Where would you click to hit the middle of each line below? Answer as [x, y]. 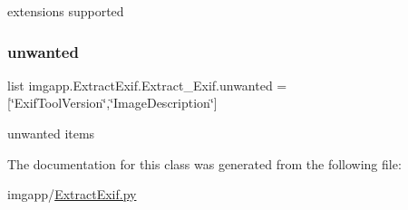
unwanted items [51, 133]
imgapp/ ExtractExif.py [72, 194]
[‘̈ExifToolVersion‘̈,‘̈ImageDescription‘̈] [112, 103]
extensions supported [66, 11]
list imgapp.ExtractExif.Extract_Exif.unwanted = [147, 85]
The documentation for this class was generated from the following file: [204, 163]
